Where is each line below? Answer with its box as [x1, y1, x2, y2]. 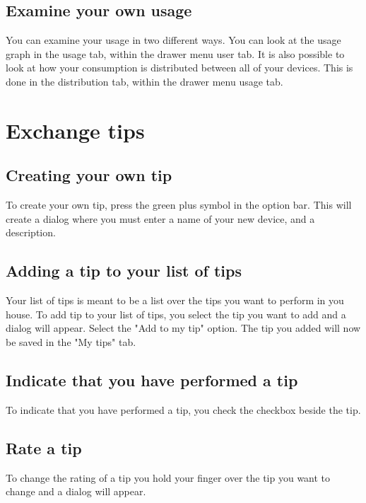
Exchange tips [6, 115, 145, 144]
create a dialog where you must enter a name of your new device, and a [6, 211, 315, 226]
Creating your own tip [6, 164, 172, 186]
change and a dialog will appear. [6, 484, 146, 499]
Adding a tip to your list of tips [6, 260, 242, 282]
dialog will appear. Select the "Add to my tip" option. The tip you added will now [6, 320, 361, 335]
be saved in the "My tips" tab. [6, 334, 136, 349]
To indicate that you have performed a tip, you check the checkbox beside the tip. [6, 402, 361, 417]
